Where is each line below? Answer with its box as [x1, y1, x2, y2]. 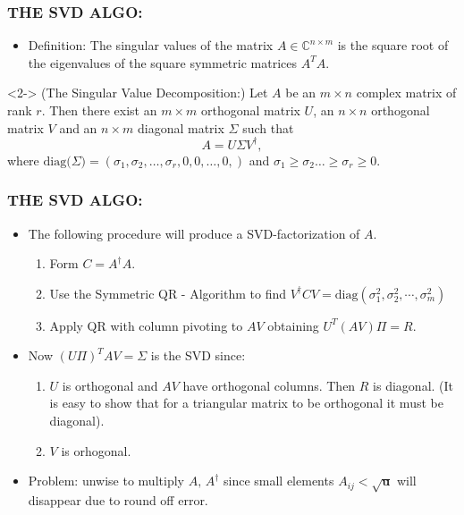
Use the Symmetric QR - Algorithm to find [49, 283, 286, 302]
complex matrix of [356, 83, 457, 102]
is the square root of [337, 36, 449, 55]
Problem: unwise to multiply [28, 471, 184, 490]
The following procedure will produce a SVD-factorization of [28, 224, 360, 242]
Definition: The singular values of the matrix [28, 36, 274, 55]
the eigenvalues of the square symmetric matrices [28, 53, 297, 72]
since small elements [223, 471, 334, 490]
